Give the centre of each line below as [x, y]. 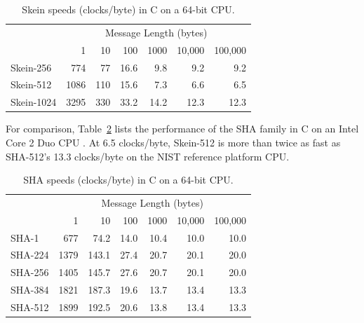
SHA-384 [30, 290]
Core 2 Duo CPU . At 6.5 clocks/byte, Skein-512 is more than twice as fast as [173, 142]
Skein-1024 [34, 102]
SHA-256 [30, 272]
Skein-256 [31, 67]
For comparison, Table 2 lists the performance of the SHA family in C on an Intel [182, 129]
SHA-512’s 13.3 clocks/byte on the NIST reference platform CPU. [148, 156]
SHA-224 [30, 255]
